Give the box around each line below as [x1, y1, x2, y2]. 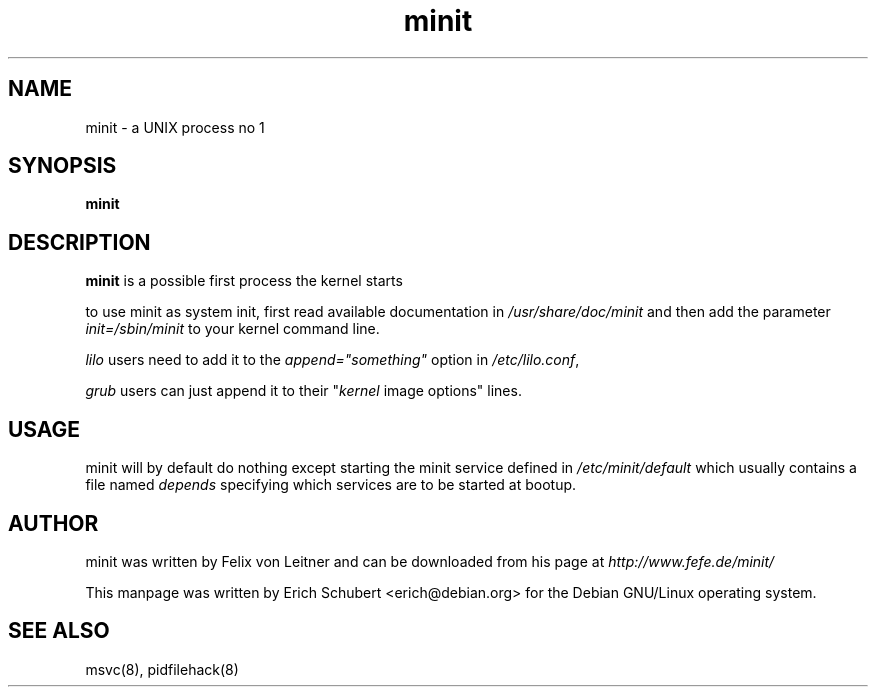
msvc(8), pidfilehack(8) [85, 660, 239, 678]
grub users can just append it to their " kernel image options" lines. [85, 382, 522, 400]
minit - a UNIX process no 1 [85, 118, 265, 136]
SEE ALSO [8, 618, 110, 644]
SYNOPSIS [8, 153, 117, 179]
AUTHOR [8, 510, 99, 536]
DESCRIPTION [8, 229, 151, 255]
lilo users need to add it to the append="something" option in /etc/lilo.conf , [85, 351, 580, 369]
